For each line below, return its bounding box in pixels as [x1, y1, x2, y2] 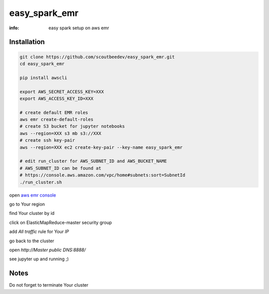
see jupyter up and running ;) [9, 256, 69, 262]
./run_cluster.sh [19, 179, 62, 185]
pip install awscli [19, 75, 67, 81]
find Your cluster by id [9, 210, 55, 216]
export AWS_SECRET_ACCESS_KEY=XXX [19, 89, 104, 95]
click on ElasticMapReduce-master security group [9, 219, 112, 225]
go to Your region [9, 201, 45, 207]
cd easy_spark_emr [19, 61, 65, 67]
